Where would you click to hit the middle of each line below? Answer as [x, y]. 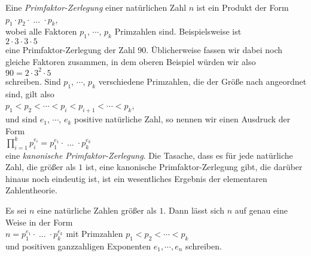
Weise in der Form [39, 222]
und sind [21, 119]
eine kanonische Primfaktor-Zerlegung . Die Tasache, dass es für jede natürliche [149, 155]
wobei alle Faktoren [41, 31]
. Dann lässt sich [194, 210]
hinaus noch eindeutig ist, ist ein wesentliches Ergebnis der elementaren [136, 178]
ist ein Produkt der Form [243, 7]
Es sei [16, 210]
